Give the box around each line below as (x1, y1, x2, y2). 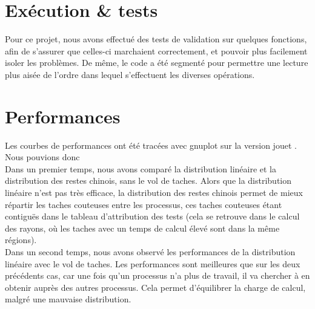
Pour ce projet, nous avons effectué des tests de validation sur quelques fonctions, (5, 33, 307, 45)
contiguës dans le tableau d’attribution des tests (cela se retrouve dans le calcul (5, 210, 300, 223)
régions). (5, 233, 37, 246)
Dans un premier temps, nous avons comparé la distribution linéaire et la (5, 162, 276, 175)
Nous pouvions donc (5, 151, 80, 163)
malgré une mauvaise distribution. (5, 293, 131, 305)
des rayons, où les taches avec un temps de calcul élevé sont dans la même (5, 221, 280, 234)
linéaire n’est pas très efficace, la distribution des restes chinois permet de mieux (5, 186, 303, 198)
